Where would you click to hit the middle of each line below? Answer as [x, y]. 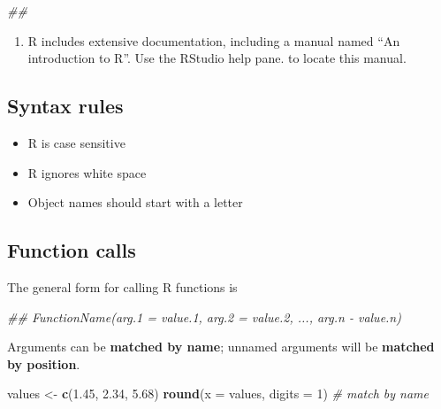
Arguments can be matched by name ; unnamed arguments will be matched [221, 347]
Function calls [72, 250]
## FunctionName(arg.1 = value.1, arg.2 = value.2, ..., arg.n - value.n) [204, 316]
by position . [44, 363]
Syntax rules [65, 106]
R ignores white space [87, 172]
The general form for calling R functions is [122, 286]
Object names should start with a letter [135, 202]
